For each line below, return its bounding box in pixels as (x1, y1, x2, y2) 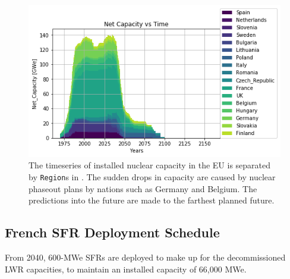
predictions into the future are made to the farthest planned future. (29, 194, 275, 206)
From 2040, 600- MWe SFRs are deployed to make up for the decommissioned (5, 250, 286, 263)
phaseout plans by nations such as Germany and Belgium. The (29, 182, 257, 195)
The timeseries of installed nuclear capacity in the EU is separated (29, 159, 271, 171)
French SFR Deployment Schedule (5, 223, 220, 242)
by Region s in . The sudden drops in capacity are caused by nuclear (29, 170, 276, 183)
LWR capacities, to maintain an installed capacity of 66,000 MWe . (5, 262, 247, 275)
